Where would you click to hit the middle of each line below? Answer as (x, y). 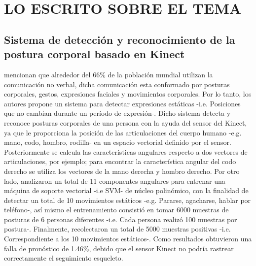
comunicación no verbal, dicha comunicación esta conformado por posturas (117, 84)
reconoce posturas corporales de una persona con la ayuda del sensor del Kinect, (126, 122)
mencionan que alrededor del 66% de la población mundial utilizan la (109, 74)
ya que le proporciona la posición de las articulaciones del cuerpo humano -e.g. (123, 132)
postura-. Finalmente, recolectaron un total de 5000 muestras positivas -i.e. (117, 229)
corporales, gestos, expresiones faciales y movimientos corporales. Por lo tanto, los (128, 94)
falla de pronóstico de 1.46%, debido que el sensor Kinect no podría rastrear (119, 248)
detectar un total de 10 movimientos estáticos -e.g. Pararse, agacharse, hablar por (128, 200)
